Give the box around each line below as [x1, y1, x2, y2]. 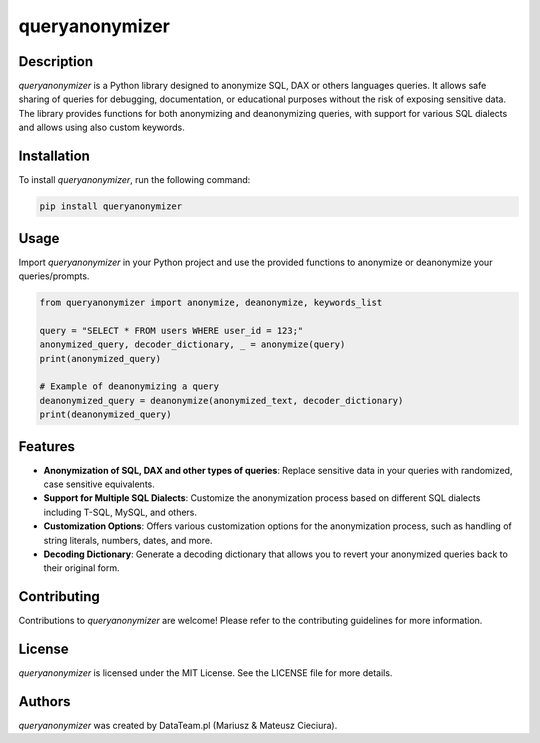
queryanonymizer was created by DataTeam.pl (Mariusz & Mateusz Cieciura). [18, 720, 338, 732]
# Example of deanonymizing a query [39, 381, 220, 392]
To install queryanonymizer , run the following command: [18, 174, 251, 186]
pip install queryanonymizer [39, 201, 183, 212]
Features [18, 438, 75, 455]
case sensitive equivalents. [43, 478, 155, 490]
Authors [18, 693, 71, 710]
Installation [18, 148, 90, 165]
